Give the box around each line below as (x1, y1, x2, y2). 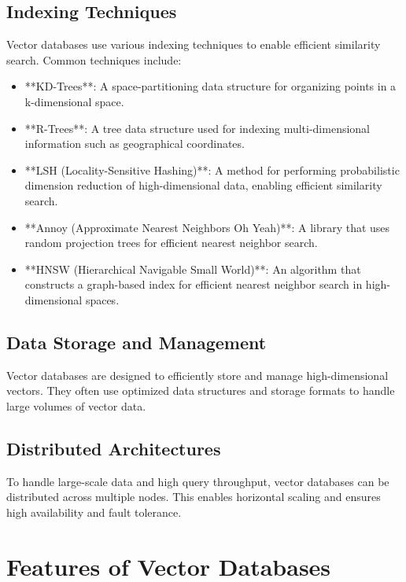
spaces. (85, 291, 120, 308)
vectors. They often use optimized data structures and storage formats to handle (6, 382, 395, 399)
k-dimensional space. (24, 93, 124, 109)
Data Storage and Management (6, 330, 267, 354)
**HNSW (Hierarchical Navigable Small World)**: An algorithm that (24, 260, 361, 277)
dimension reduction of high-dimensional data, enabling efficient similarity (24, 177, 382, 193)
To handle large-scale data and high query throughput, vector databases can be (6, 473, 389, 489)
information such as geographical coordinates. (24, 135, 245, 152)
